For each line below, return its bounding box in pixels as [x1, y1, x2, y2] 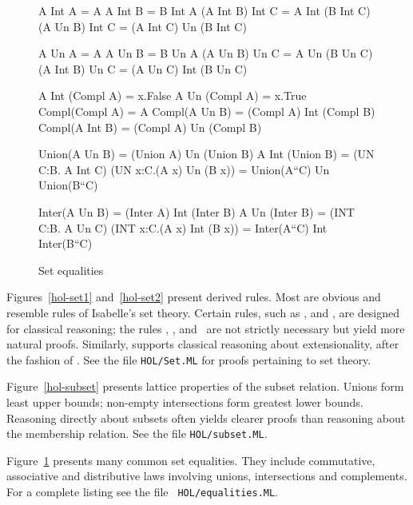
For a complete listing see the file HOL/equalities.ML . [6, 483, 279, 499]
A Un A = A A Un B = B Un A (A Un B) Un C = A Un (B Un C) [38, 45, 373, 62]
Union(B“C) [38, 177, 98, 193]
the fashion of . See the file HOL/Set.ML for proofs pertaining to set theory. [6, 351, 371, 368]
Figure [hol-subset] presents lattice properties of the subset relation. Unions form [6, 378, 404, 395]
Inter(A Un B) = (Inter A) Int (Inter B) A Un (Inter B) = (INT [38, 203, 355, 220]
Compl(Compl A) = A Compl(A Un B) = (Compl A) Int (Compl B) [38, 102, 375, 119]
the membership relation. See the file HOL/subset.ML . [6, 425, 268, 442]
